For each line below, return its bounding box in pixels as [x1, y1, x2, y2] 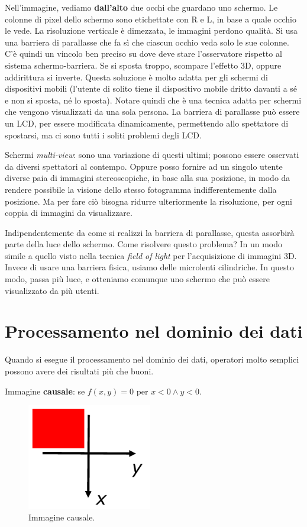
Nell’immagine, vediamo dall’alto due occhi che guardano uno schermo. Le [5, 1, 278, 13]
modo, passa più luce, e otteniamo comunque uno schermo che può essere [5, 273, 270, 285]
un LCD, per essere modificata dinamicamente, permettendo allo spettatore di [5, 117, 289, 129]
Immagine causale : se [5, 384, 85, 397]
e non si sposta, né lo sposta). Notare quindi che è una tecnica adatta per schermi [5, 93, 302, 106]
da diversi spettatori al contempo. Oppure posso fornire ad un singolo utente [5, 160, 283, 172]
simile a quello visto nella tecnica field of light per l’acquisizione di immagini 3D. [5, 249, 297, 261]
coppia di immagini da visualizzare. [5, 206, 133, 219]
